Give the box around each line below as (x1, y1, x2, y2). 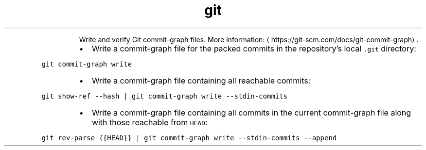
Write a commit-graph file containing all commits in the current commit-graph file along (91, 107, 411, 117)
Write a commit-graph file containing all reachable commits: (91, 75, 311, 85)
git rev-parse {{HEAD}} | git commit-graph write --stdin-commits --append (41, 133, 337, 142)
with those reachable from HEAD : (91, 117, 208, 127)
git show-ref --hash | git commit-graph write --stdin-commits (41, 92, 288, 100)
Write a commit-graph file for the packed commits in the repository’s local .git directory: (91, 43, 416, 53)
